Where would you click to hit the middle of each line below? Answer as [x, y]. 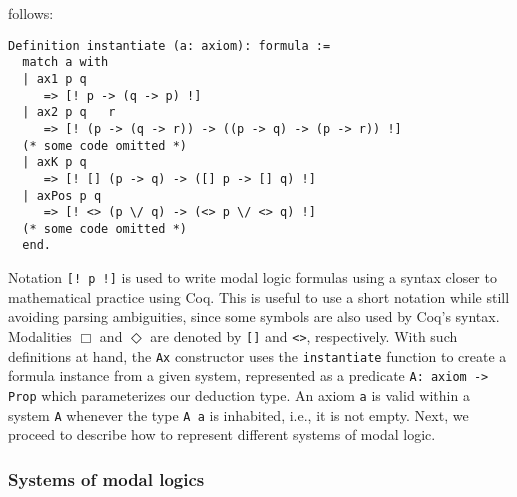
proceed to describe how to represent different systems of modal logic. [222, 434]
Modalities [40, 335]
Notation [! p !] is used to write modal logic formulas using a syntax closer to [252, 277]
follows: [31, 13]
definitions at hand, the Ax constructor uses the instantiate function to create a [257, 355]
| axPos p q [62, 195]
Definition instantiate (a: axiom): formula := [169, 45]
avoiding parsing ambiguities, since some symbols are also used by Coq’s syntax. [254, 316]
